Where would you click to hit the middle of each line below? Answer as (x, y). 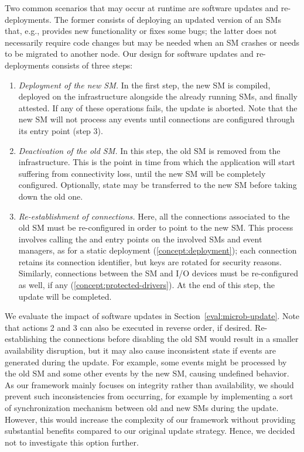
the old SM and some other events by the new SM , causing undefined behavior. (147, 373)
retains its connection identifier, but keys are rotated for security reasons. (150, 261)
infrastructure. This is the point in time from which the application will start (157, 162)
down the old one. (51, 196)
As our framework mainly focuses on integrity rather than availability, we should (149, 384)
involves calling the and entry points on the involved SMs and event (140, 239)
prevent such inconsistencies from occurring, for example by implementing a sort (149, 396)
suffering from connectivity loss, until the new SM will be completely (142, 173)
